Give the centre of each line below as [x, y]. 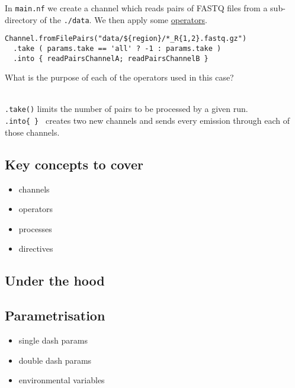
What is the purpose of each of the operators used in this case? [119, 77]
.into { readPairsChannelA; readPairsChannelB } [111, 58]
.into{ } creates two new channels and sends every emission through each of [147, 121]
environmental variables [62, 380]
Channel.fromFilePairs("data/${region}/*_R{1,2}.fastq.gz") [126, 39]
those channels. [32, 132]
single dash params [53, 340]
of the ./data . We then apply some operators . [124, 19]
